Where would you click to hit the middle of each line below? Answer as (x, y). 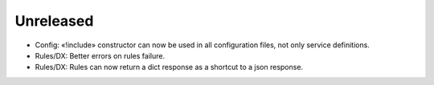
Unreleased (54, 21)
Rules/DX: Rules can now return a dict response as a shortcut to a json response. (169, 67)
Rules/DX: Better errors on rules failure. (100, 55)
